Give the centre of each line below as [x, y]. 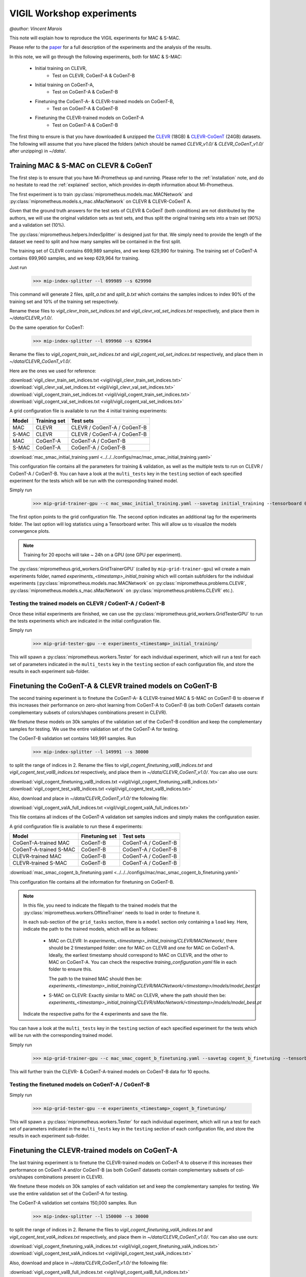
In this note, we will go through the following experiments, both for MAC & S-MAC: [96, 57]
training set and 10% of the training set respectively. [64, 301]
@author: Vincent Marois [36, 29]
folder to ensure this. [71, 969]
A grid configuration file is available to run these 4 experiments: [76, 826]
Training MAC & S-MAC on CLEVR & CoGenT [81, 165]
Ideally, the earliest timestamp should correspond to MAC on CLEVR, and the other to [138, 955]
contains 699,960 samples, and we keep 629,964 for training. [74, 258]
